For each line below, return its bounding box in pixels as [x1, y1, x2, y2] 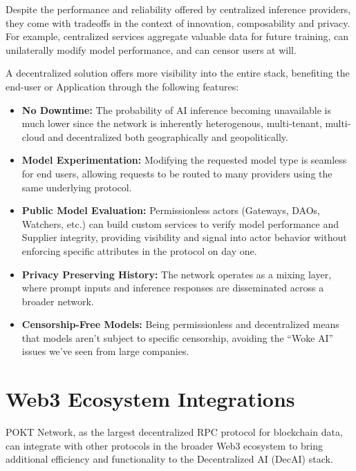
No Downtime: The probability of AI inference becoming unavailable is [21, 102, 331, 117]
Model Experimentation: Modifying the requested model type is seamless [21, 153, 347, 167]
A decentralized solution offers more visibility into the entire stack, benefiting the [6, 66, 350, 80]
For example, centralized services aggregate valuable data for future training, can [6, 29, 349, 44]
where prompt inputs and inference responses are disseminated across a [21, 280, 324, 295]
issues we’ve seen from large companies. [21, 344, 189, 358]
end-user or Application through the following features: [6, 79, 239, 93]
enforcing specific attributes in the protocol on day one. [21, 243, 257, 258]
